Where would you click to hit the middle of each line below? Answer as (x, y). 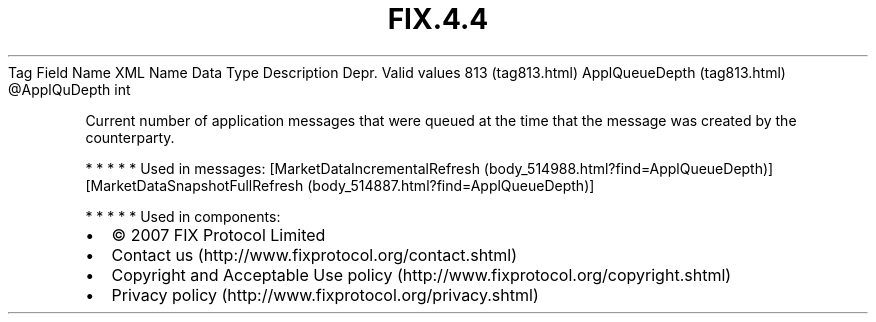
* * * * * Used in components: (183, 216)
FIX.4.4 (438, 19)
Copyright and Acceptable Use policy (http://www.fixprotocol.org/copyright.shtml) (421, 274)
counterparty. (130, 137)
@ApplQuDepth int (69, 89)
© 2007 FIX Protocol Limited (218, 234)
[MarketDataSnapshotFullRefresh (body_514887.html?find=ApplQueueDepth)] (340, 185)
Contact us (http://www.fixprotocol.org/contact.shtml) (314, 254)
